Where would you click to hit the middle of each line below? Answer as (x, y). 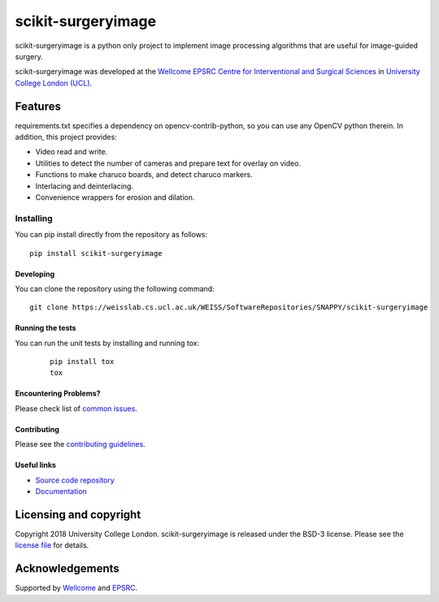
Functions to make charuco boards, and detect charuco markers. (144, 175)
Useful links (36, 465)
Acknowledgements (67, 569)
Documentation (61, 492)
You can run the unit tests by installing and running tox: (107, 343)
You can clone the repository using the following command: (115, 288)
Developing (35, 274)
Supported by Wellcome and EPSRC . (76, 588)
